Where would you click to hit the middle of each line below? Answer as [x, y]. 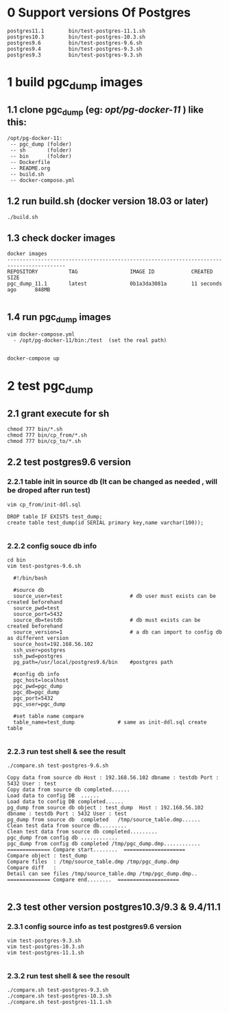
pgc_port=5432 [33, 698]
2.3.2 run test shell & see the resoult [69, 976]
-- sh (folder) [41, 150]
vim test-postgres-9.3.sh [44, 941]
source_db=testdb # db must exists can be [107, 620]
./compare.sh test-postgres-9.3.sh [58, 990]
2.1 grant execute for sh [58, 413]
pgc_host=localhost [41, 680]
